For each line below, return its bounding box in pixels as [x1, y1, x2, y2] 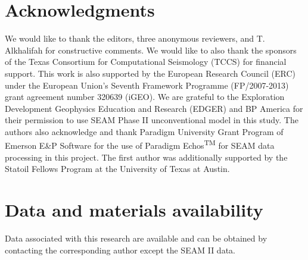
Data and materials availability [5, 198, 263, 222]
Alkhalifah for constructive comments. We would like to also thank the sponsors [5, 43, 297, 56]
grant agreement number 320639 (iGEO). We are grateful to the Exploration [5, 90, 285, 103]
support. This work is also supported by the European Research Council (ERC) [5, 67, 295, 79]
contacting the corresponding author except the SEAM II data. [5, 243, 235, 256]
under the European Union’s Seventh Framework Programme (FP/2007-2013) [5, 79, 289, 91]
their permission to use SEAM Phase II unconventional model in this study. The [5, 114, 298, 126]
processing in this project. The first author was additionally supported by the [5, 151, 288, 163]
